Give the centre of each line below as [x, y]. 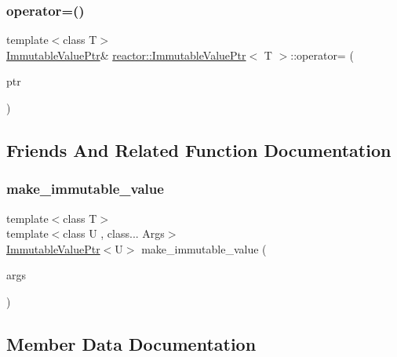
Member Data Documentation [131, 343]
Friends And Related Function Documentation [199, 149]
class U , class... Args [114, 233]
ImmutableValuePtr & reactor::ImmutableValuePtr [126, 55]
